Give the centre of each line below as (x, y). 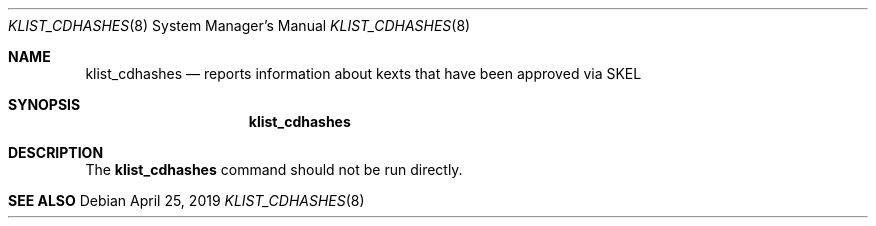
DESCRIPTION (56, 152)
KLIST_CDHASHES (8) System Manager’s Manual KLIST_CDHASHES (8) (239, 25)
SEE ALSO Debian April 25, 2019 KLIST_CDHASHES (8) (186, 200)
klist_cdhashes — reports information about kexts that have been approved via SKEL (363, 73)
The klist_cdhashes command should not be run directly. (274, 169)
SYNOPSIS (44, 104)
